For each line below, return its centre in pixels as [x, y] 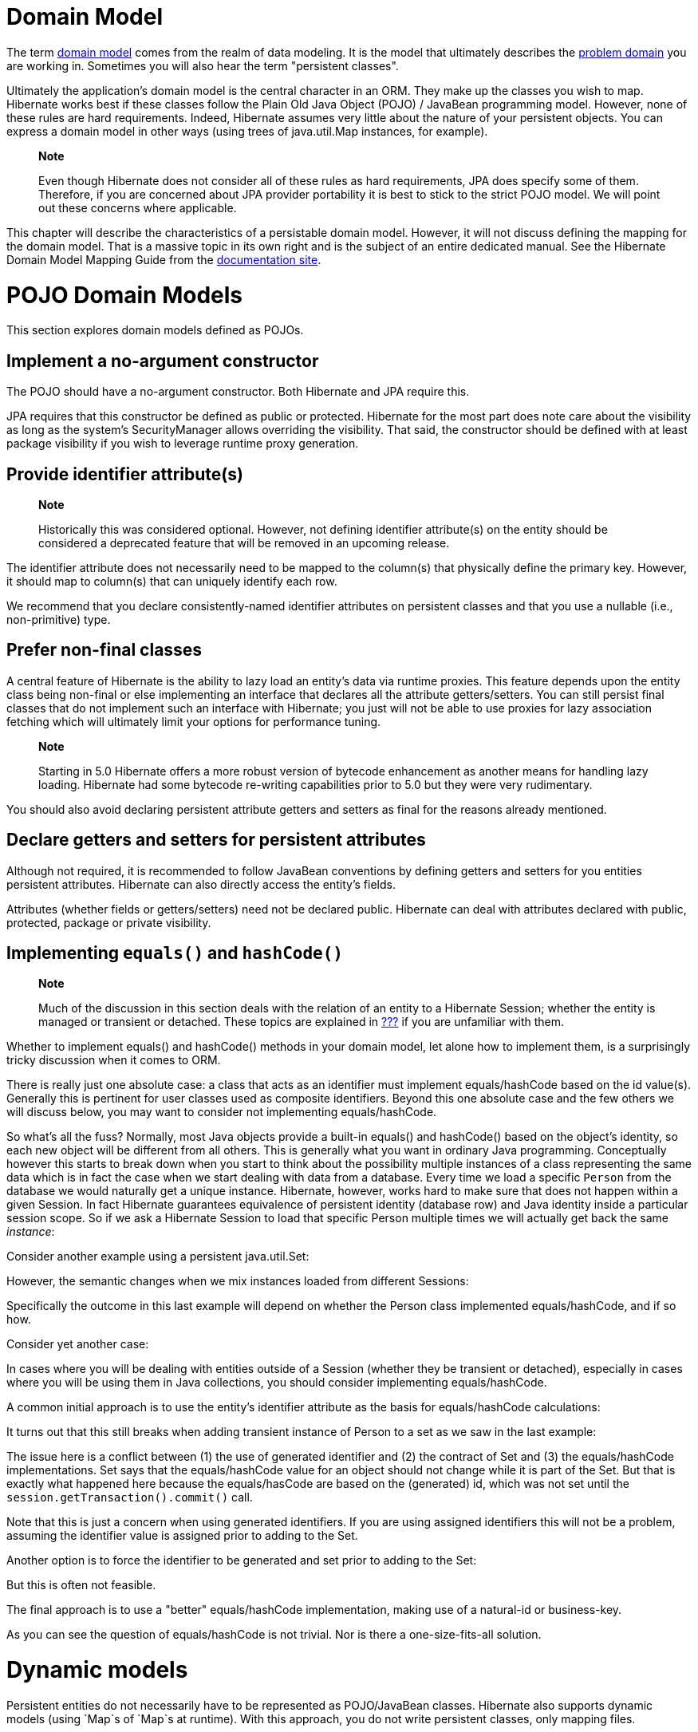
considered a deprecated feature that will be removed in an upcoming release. [244, 542]
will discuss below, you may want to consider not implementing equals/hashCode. [222, 1112]
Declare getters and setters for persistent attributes [216, 840]
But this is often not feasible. [81, 1585]
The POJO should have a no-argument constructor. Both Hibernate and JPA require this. [238, 392]
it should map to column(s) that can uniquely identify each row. [172, 581]
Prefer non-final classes [105, 650]
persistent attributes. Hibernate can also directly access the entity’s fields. [201, 884]
